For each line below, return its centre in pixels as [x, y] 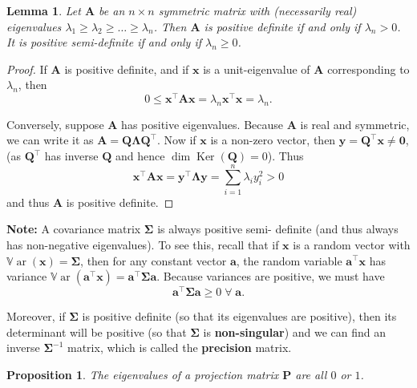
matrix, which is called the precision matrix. [180, 348]
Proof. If [27, 69]
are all [311, 374]
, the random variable [289, 260]
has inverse [71, 156]
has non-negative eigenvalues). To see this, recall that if [143, 244]
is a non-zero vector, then [273, 140]
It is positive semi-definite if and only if [104, 42]
